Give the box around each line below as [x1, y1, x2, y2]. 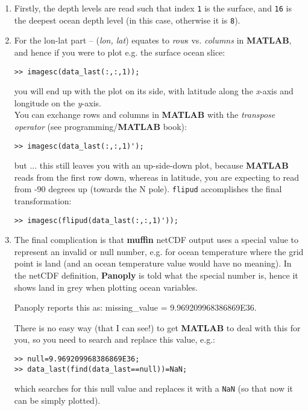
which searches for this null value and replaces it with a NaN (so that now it [14, 382, 293, 395]
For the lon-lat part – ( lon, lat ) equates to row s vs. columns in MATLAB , [14, 34, 292, 47]
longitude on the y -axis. [14, 96, 101, 109]
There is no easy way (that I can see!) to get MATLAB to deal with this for [14, 321, 301, 334]
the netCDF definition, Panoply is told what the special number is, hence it [14, 269, 298, 282]
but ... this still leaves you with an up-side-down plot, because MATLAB [14, 159, 289, 172]
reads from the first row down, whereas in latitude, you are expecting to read [14, 170, 300, 183]
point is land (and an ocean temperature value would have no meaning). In [14, 257, 292, 270]
